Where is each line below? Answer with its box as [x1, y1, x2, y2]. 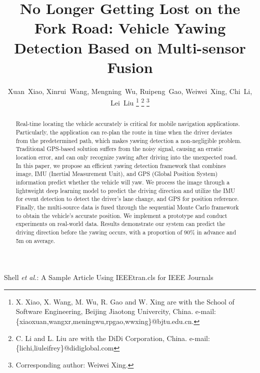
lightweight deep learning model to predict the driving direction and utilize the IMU [15, 186, 235, 194]
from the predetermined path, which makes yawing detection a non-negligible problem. [15, 136, 241, 144]
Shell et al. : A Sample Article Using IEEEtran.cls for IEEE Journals [4, 272, 213, 282]
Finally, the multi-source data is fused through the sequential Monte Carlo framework [15, 202, 239, 211]
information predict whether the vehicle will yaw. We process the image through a [15, 177, 230, 186]
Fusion [107, 56, 153, 77]
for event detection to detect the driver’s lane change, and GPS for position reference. [15, 194, 239, 203]
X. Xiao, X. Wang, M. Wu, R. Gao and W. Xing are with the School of [15, 296, 234, 306]
